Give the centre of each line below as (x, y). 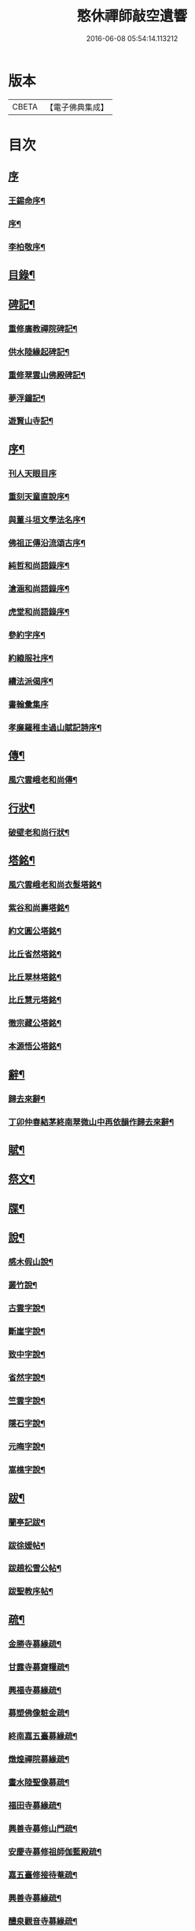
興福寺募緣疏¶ (35, 1690)
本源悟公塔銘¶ (35, 1046)
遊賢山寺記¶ (31, 421)
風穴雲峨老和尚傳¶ (43, 780)
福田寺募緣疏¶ (35, 1806)
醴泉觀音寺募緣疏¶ (43, 1921)
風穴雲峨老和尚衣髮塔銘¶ (55, 885)
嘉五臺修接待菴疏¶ (43, 1874)
